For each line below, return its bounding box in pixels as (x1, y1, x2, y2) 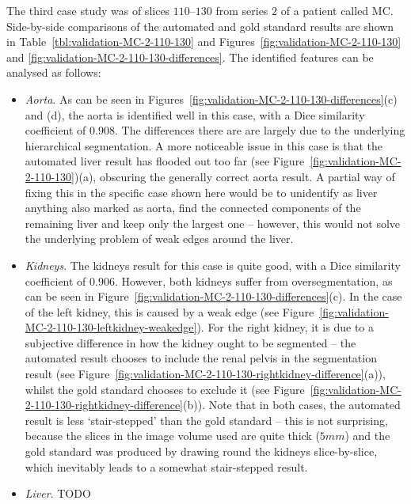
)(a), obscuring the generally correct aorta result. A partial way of (74, 168, 395, 184)
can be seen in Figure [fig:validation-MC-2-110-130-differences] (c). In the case (25, 288, 402, 305)
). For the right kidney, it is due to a (196, 319, 374, 335)
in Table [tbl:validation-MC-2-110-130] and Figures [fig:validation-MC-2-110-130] (6, 33, 401, 50)
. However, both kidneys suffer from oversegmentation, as (114, 272, 393, 289)
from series (215, 2, 268, 18)
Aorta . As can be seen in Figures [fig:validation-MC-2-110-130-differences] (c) (25, 90, 398, 107)
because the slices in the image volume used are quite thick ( (25, 427, 320, 444)
